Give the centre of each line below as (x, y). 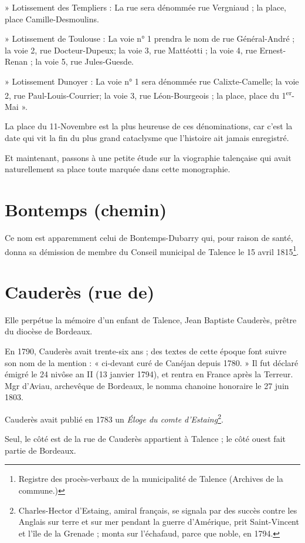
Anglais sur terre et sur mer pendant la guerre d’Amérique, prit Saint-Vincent (159, 522)
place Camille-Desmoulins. (52, 19)
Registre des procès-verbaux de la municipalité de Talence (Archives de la (151, 479)
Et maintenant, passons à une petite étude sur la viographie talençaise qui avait (148, 157)
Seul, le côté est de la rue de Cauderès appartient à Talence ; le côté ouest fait (145, 439)
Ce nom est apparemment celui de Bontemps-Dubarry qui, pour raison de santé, (149, 237)
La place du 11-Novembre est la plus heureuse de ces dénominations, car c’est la (149, 126)
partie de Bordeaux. (40, 450)
